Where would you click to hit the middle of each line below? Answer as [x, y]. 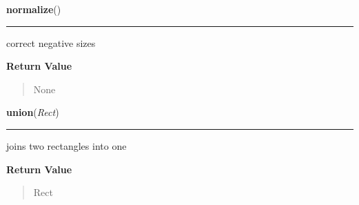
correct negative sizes [51, 42]
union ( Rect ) [33, 112]
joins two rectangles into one [66, 145]
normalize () [34, 9]
